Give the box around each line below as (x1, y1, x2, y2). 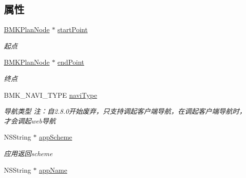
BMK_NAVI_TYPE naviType (4, 89, 97, 100)
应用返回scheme (4, 148, 53, 158)
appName (39, 164, 67, 175)
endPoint (57, 57, 84, 67)
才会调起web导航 (4, 115, 56, 125)
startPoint (57, 24, 88, 35)
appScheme (39, 132, 73, 142)
